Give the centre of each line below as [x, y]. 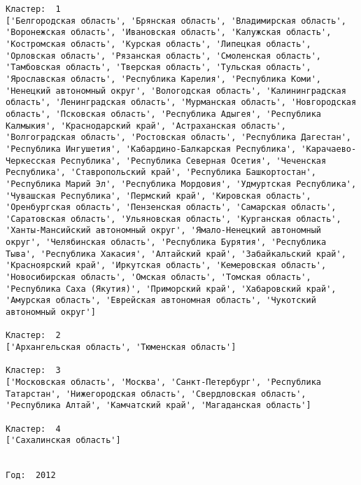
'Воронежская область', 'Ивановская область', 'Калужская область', [169, 33]
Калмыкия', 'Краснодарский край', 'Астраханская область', [146, 126]
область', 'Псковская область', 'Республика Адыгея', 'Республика [164, 114]
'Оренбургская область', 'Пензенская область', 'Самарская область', [171, 208]
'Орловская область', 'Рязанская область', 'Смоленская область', [164, 56]
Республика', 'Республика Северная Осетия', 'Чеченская [193, 161]
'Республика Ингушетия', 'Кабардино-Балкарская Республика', [151, 149]
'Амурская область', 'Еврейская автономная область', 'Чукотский [161, 301]
